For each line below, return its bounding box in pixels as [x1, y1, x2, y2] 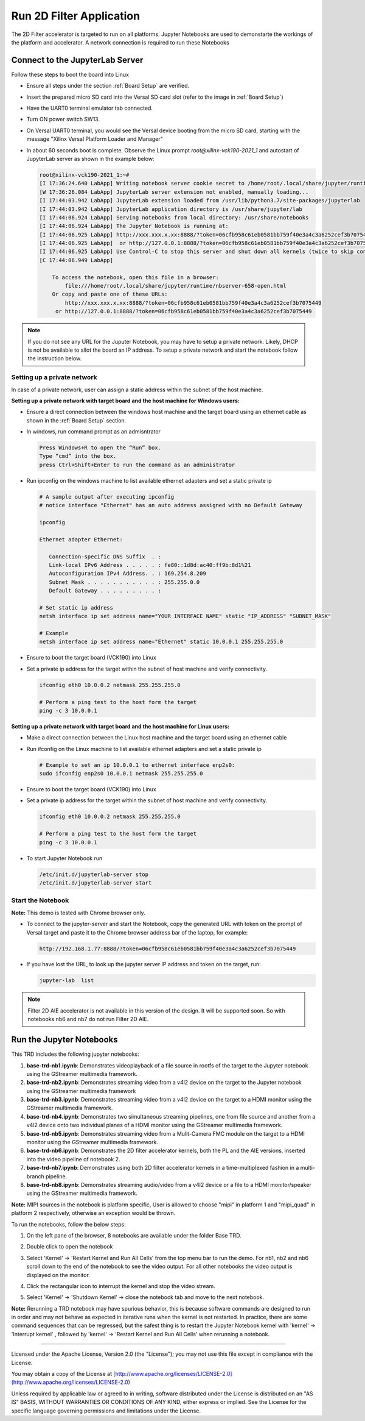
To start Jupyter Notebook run [26, 854, 103, 862]
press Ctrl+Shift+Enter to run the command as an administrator [39, 461, 235, 468]
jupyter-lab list [39, 977, 94, 984]
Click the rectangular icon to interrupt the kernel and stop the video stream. [26, 1282, 215, 1289]
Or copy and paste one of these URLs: [52, 291, 168, 298]
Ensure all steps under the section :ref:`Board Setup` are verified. [26, 82, 190, 90]
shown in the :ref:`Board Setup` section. [26, 416, 127, 424]
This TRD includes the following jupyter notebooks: [11, 1050, 139, 1058]
